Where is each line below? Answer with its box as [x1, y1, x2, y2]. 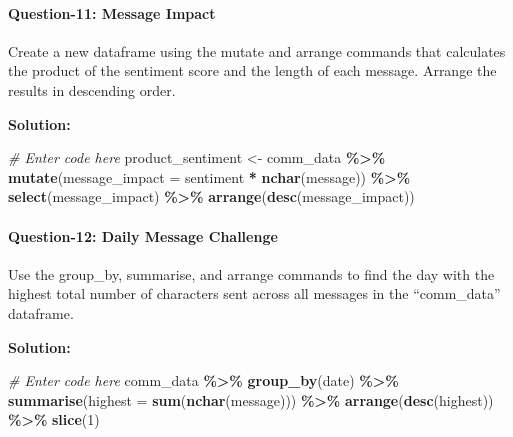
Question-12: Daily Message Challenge [8, 225, 278, 246]
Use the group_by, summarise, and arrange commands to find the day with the [8, 263, 495, 284]
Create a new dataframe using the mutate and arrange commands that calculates [8, 40, 506, 61]
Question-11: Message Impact [8, 2, 216, 23]
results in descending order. [8, 79, 176, 100]
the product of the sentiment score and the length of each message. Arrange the [8, 60, 497, 81]
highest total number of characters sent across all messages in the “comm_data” [8, 283, 501, 304]
